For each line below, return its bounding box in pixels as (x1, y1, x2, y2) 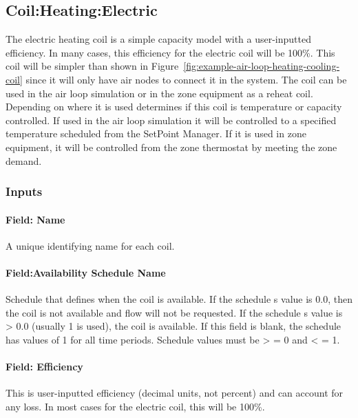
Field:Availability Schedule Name (6, 265, 166, 279)
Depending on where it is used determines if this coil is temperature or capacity (6, 99, 342, 114)
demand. (6, 153, 42, 168)
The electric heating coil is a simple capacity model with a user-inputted (6, 32, 311, 46)
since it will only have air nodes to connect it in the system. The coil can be (25, 72, 347, 86)
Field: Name (6, 212, 65, 226)
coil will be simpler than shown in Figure (6, 59, 179, 73)
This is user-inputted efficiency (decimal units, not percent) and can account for (6, 386, 344, 400)
